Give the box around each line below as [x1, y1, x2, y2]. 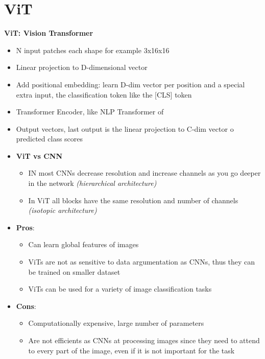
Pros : [16, 222, 35, 232]
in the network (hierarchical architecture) [28, 178, 157, 188]
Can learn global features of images [28, 239, 139, 250]
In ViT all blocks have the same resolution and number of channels [28, 195, 238, 205]
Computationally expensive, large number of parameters [28, 318, 204, 328]
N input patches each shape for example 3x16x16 [16, 44, 170, 55]
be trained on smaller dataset [28, 266, 121, 277]
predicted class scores [16, 133, 83, 144]
